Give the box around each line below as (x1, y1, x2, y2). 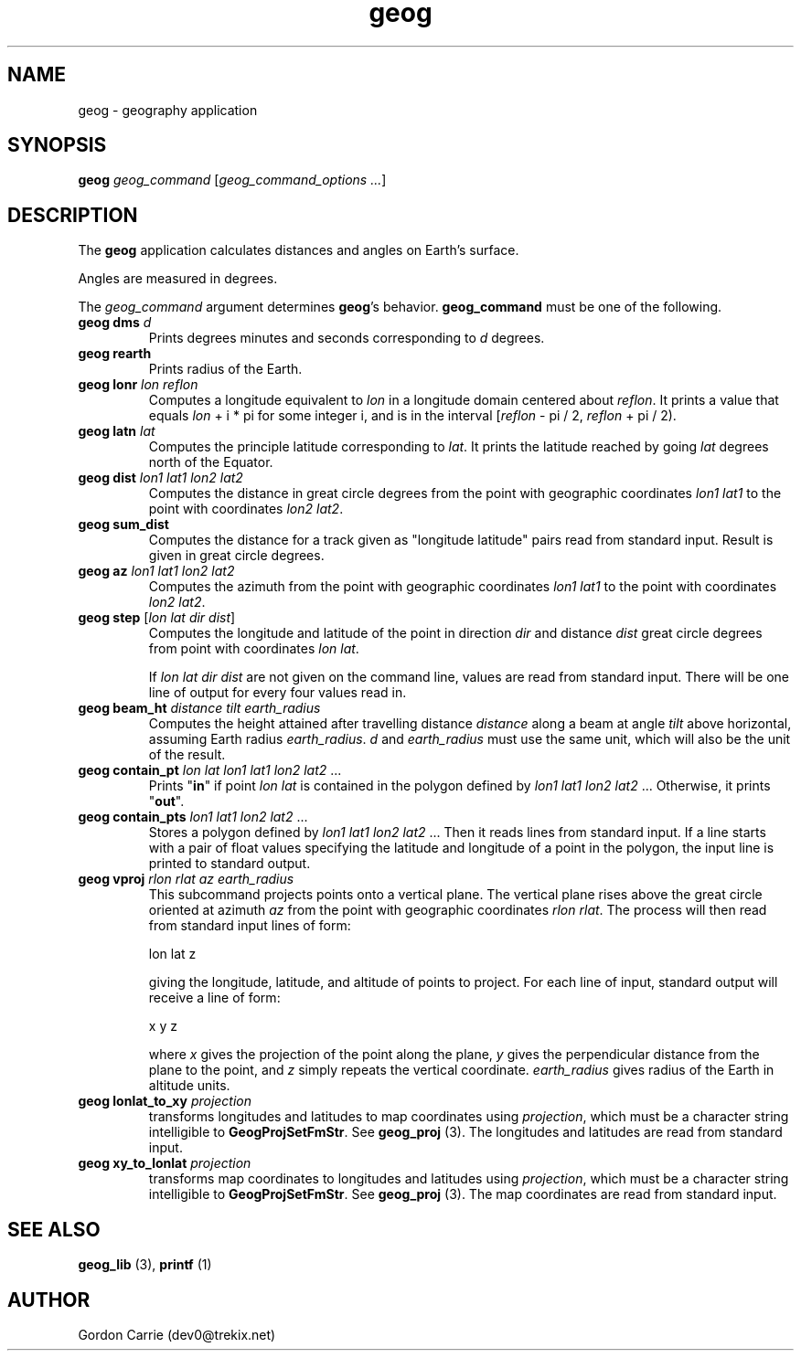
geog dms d (78, 314, 152, 331)
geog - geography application (78, 101, 258, 118)
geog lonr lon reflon (78, 377, 198, 393)
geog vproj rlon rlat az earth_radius (78, 871, 294, 887)
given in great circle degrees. (148, 547, 325, 564)
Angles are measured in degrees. (78, 271, 278, 287)
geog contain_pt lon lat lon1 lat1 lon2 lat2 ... (78, 762, 342, 779)
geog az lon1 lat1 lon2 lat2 (78, 563, 235, 579)
